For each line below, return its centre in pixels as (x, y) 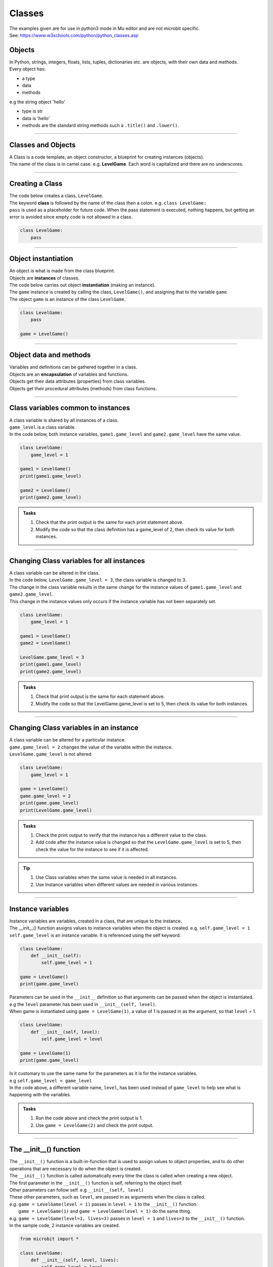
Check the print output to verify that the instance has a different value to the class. (121, 835)
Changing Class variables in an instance (74, 728)
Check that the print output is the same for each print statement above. (110, 523)
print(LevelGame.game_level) (56, 810)
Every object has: (28, 69)
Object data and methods (50, 355)
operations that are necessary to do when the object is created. (75, 1169)
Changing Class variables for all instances (77, 561)
